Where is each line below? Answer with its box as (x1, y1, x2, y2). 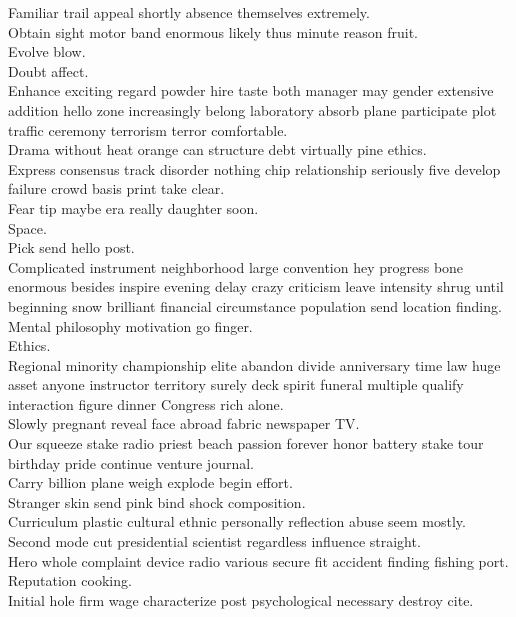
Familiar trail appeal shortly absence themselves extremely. (8, 2, 370, 22)
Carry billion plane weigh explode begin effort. (8, 472, 293, 493)
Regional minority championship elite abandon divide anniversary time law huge (8, 354, 501, 375)
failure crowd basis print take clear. (8, 178, 225, 199)
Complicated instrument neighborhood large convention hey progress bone (8, 256, 464, 277)
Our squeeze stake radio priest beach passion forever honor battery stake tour (8, 433, 484, 454)
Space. (8, 217, 47, 238)
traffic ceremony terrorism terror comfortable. (8, 119, 288, 140)
